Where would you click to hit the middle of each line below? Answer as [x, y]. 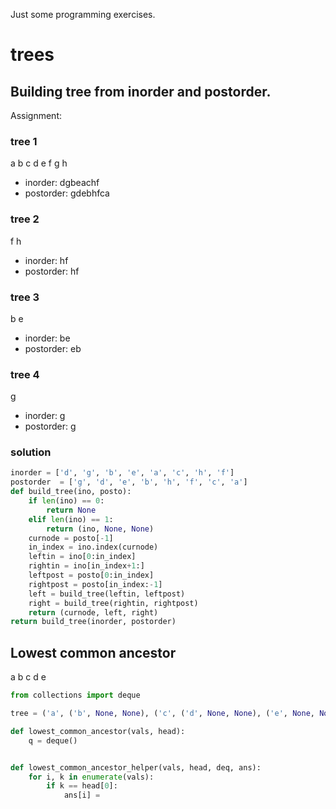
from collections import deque [75, 695]
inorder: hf [46, 260]
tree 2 [25, 219]
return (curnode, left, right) [93, 612]
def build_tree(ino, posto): [71, 492]
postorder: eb [53, 348]
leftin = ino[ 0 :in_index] [82, 557]
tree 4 [25, 374]
